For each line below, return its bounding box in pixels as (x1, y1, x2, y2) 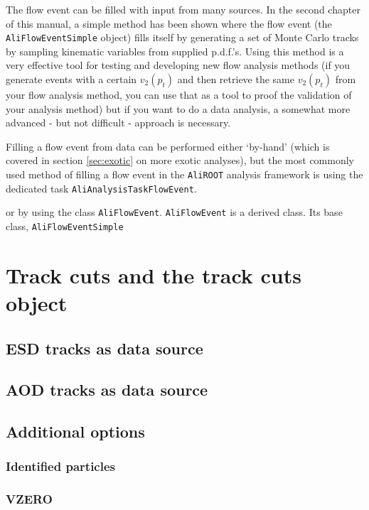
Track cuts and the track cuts (6, 260, 301, 289)
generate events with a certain (6, 72, 137, 87)
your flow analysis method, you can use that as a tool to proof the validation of (6, 87, 352, 102)
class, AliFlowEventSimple (6, 218, 124, 233)
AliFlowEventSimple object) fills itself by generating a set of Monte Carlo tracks (6, 30, 359, 45)
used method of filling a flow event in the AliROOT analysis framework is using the (6, 167, 363, 181)
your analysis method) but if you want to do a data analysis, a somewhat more (6, 101, 351, 116)
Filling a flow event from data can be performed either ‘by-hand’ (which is (6, 139, 330, 153)
